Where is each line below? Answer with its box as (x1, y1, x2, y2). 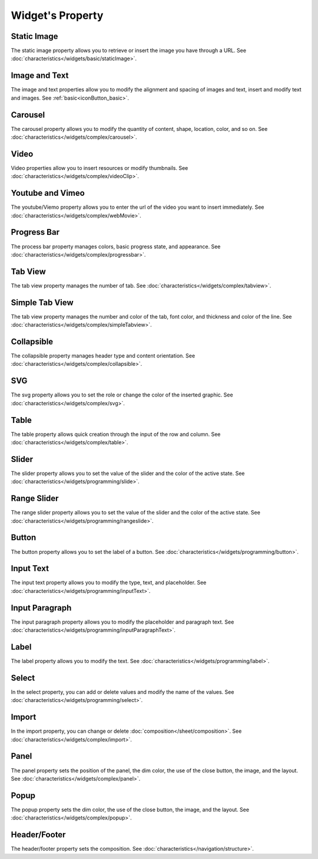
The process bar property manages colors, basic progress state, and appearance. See (11, 242, 221, 250)
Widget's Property (11, 9, 104, 22)
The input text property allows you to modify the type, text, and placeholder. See (11, 579, 207, 586)
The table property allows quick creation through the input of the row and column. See (11, 431, 221, 438)
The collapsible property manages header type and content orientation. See (11, 352, 196, 359)
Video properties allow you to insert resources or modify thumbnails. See (11, 164, 188, 171)
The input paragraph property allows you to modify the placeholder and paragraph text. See (11, 618, 234, 625)
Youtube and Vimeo (11, 188, 85, 198)
